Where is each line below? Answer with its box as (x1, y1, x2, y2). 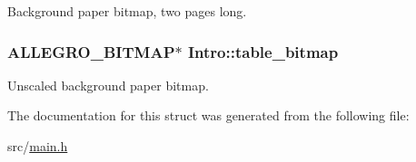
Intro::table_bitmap (187, 40, 339, 62)
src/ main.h (7, 137, 68, 155)
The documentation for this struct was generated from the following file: (7, 106, 410, 125)
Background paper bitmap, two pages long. (7, 2, 247, 20)
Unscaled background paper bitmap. (7, 75, 209, 94)
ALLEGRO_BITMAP (7, 40, 175, 62)
